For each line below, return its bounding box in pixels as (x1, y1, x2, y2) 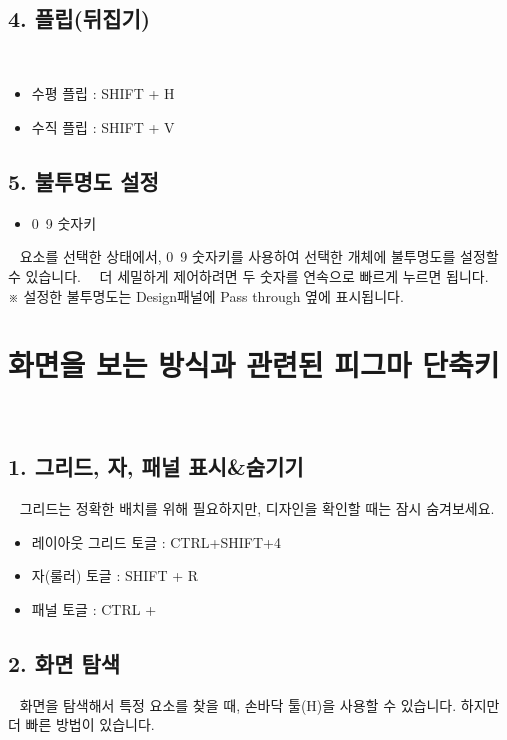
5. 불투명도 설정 (8, 165, 159, 196)
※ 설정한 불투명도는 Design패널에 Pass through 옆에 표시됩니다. (8, 285, 404, 306)
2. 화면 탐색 (8, 647, 121, 678)
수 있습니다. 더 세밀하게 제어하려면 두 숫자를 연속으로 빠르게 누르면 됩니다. (8, 265, 489, 286)
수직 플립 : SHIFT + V (31, 116, 175, 137)
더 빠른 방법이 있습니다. (8, 714, 155, 735)
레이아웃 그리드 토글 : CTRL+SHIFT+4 (31, 531, 281, 552)
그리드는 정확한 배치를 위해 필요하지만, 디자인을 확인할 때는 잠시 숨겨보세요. (19, 498, 495, 519)
